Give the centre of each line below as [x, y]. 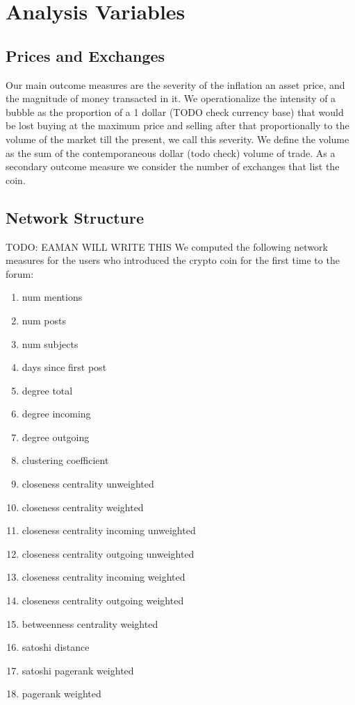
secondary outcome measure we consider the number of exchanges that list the [173, 166]
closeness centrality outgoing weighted [103, 600]
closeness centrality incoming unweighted [109, 530]
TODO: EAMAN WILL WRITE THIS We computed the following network [167, 246]
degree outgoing [56, 437]
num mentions [52, 297]
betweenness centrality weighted [90, 623]
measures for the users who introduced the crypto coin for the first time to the [173, 260]
